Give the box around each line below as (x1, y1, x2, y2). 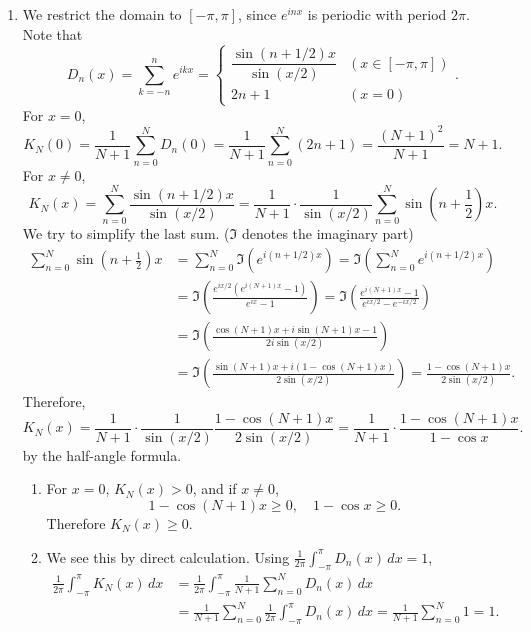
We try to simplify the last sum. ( (22, 223, 230, 244)
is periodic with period (307, 4, 447, 24)
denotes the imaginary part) (241, 223, 414, 244)
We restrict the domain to (22, 4, 182, 24)
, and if (192, 478, 237, 499)
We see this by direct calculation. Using (46, 546, 290, 567)
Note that (22, 23, 83, 44)
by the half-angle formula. (22, 444, 182, 465)
